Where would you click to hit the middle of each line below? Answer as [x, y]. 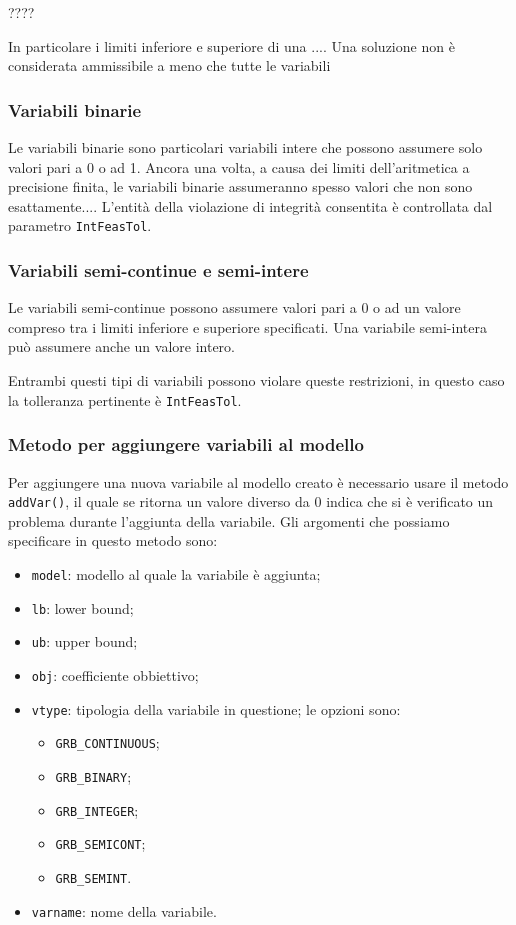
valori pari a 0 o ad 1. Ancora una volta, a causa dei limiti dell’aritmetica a [239, 166]
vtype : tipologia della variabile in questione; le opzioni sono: [216, 708]
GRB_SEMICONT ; [100, 843]
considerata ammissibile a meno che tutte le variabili [169, 65]
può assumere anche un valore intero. [121, 346]
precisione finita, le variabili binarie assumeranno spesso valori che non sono [240, 186]
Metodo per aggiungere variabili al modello [186, 444]
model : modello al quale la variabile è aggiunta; [176, 573]
